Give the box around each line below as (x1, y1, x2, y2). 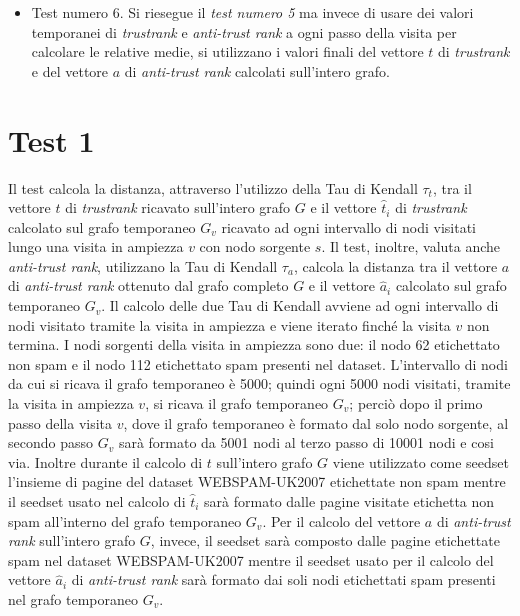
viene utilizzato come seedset (332, 451, 510, 472)
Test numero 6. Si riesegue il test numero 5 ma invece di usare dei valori (31, 2, 474, 22)
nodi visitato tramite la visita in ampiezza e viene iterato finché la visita (8, 314, 451, 335)
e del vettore (31, 60, 109, 81)
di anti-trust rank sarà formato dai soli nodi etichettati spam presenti (71, 569, 496, 590)
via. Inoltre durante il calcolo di (8, 451, 203, 472)
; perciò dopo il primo (349, 393, 483, 414)
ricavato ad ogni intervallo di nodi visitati (221, 216, 477, 237)
